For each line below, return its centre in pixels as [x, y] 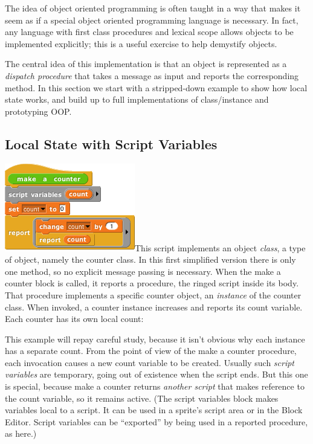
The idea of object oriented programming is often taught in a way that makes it [153, 8]
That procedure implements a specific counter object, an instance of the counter [153, 294]
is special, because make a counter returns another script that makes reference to [155, 386]
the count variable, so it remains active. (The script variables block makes [142, 398]
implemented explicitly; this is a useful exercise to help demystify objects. [141, 43]
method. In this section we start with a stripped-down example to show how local [156, 87]
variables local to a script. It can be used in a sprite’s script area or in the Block [154, 410]
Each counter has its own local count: [74, 319]
